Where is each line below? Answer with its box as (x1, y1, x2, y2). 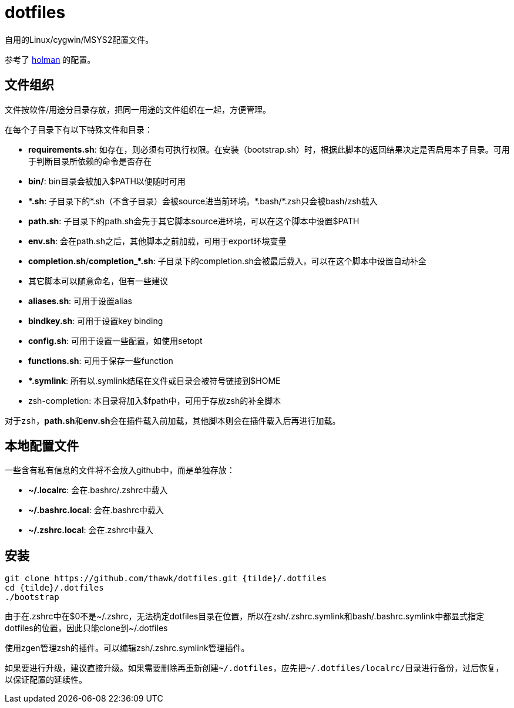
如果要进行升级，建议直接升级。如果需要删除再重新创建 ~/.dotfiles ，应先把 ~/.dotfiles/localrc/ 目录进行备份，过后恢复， (5, 663, 504, 673)
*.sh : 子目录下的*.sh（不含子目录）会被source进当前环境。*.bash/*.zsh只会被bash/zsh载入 (28, 195, 378, 206)
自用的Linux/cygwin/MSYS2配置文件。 (5, 34, 154, 45)
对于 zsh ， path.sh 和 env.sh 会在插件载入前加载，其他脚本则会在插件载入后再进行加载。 (5, 415, 341, 426)
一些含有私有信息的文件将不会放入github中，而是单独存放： (5, 465, 235, 476)
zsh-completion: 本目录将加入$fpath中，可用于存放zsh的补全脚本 (28, 395, 281, 406)
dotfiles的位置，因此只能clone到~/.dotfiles (5, 623, 168, 633)
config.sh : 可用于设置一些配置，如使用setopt (28, 335, 203, 346)
